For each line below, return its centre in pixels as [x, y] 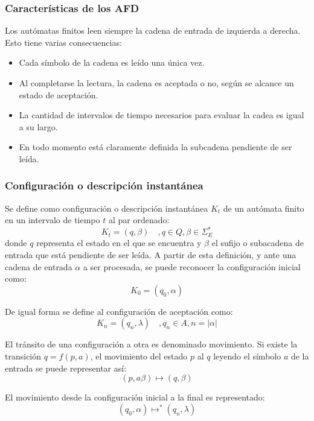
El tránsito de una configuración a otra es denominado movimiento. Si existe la [151, 344]
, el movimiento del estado [139, 356]
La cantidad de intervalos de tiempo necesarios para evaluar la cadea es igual [162, 115]
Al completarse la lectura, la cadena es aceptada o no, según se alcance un [156, 83]
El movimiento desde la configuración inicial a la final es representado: [135, 397]
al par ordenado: [139, 220]
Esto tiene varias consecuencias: [63, 42]
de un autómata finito [264, 208]
